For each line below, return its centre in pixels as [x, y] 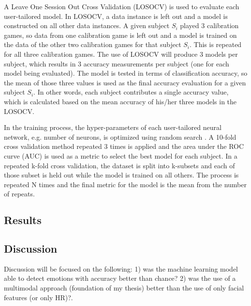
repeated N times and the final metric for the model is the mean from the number [125, 184]
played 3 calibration [209, 25]
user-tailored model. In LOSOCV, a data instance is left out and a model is [116, 16]
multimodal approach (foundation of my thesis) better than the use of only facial [124, 288]
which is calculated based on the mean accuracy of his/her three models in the [120, 101]
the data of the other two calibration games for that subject [93, 44]
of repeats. [19, 194]
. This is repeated [216, 44]
